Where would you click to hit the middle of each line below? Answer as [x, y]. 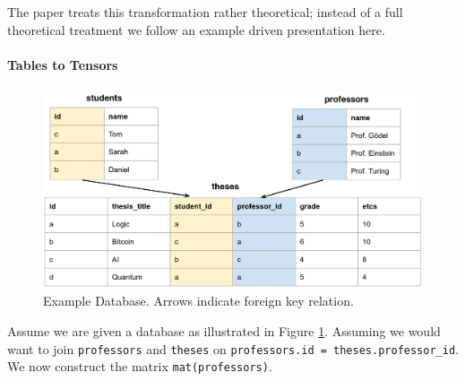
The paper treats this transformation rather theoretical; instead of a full [205, 12]
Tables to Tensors [63, 64]
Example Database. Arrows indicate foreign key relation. [198, 301]
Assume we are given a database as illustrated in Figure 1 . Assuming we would [224, 331]
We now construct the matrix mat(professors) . [140, 366]
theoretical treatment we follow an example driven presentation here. [196, 29]
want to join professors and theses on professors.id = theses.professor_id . [233, 348]
